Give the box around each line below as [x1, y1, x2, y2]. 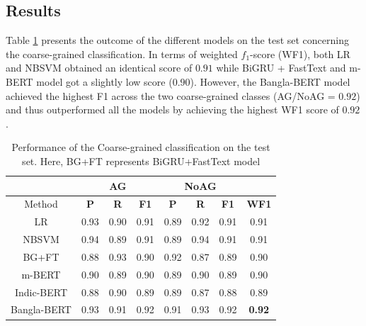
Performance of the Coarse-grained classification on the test [11, 140, 270, 154]
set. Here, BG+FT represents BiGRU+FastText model [22, 153, 261, 168]
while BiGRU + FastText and [216, 60, 346, 75]
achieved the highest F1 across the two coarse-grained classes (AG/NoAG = [6, 88, 336, 103]
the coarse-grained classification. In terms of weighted [6, 46, 238, 61]
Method [24, 196, 58, 211]
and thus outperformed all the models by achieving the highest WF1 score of [6, 102, 339, 117]
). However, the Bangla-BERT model [190, 74, 350, 89]
